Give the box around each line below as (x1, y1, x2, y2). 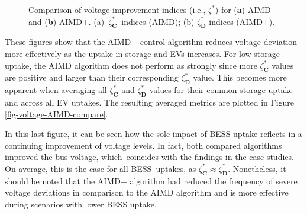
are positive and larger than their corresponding (5, 71, 179, 84)
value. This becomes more (193, 71, 287, 84)
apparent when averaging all (5, 84, 107, 96)
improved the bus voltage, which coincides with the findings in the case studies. (5, 151, 294, 163)
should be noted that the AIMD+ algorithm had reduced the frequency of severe (5, 174, 298, 187)
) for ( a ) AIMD (215, 4, 271, 15)
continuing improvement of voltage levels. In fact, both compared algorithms (5, 139, 282, 151)
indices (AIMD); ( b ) (121, 15, 195, 27)
